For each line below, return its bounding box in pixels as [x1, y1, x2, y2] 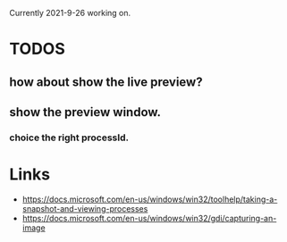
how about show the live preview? [9, 74, 203, 89]
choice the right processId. [9, 131, 130, 144]
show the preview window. [9, 104, 162, 120]
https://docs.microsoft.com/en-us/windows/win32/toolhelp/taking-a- [21, 194, 278, 204]
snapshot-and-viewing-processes [21, 203, 148, 213]
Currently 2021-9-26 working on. [9, 8, 131, 18]
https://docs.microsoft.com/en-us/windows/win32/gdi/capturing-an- [21, 213, 277, 223]
